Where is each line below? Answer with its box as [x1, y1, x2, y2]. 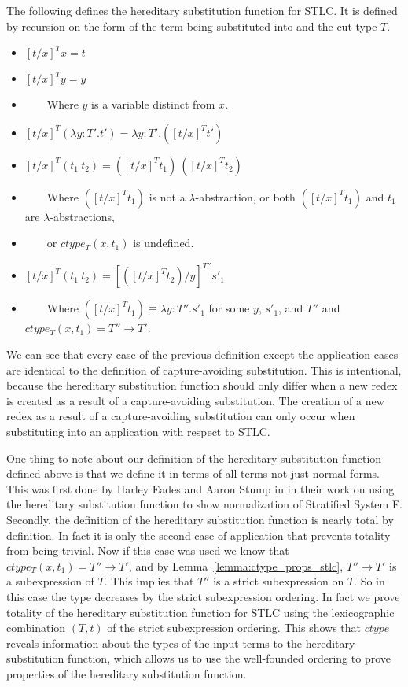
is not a [149, 188, 186, 205]
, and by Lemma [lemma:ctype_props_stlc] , [128, 557, 344, 574]
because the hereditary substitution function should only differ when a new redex [6, 377, 398, 393]
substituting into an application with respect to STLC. [6, 423, 270, 440]
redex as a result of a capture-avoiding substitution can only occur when [6, 408, 355, 424]
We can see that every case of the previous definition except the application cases [6, 346, 399, 363]
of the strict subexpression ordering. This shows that [107, 619, 362, 636]
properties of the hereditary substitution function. [6, 665, 247, 681]
